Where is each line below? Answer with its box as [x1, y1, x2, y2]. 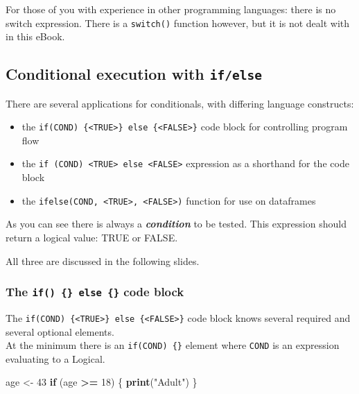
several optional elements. [6, 324, 114, 339]
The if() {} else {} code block [6, 283, 184, 300]
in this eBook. [6, 29, 65, 44]
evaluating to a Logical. [6, 351, 105, 366]
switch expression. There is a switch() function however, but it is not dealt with [6, 15, 350, 30]
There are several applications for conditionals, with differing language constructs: [6, 96, 354, 110]
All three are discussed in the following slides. [6, 253, 200, 268]
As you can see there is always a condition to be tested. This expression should [6, 216, 347, 231]
